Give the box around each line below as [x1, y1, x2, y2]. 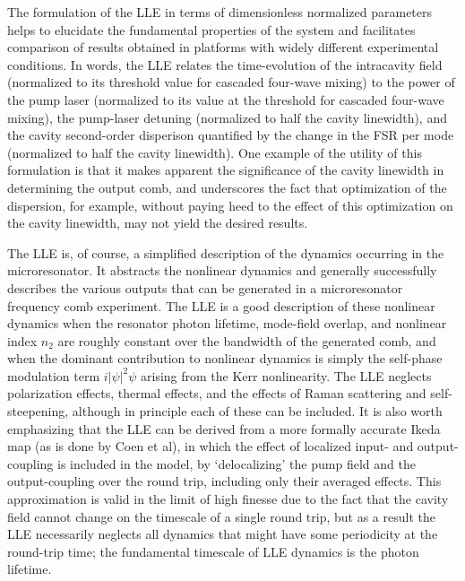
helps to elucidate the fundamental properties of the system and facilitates [7, 20, 416, 39]
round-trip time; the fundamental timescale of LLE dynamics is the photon [7, 542, 419, 560]
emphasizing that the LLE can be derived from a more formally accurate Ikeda [7, 419, 441, 438]
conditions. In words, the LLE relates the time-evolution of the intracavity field [7, 55, 443, 74]
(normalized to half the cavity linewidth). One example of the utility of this [7, 143, 422, 161]
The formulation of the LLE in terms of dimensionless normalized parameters [7, 3, 433, 21]
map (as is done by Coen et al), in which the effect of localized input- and [7, 437, 414, 455]
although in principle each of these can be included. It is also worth [72, 402, 443, 421]
